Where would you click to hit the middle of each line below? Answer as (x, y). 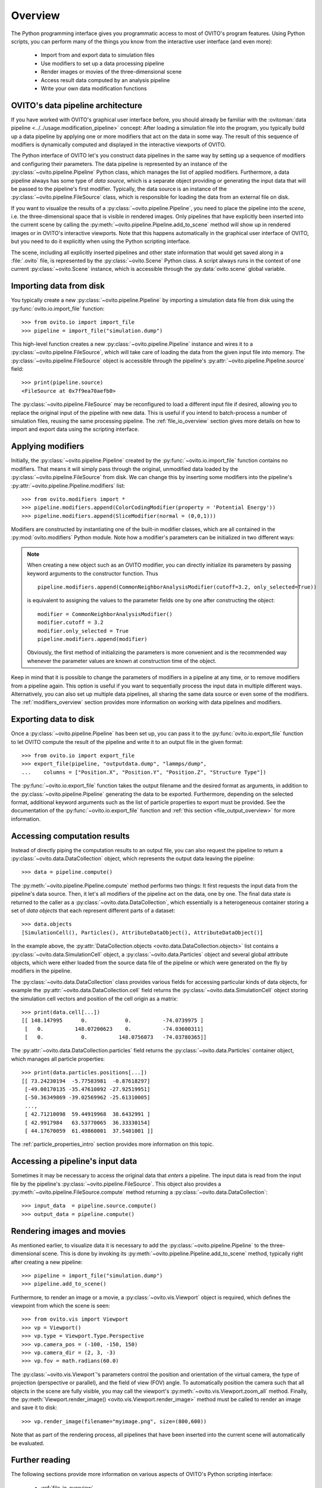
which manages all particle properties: (58, 1059)
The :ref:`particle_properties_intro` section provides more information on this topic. (112, 1144)
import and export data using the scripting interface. (75, 429)
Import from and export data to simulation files (98, 55)
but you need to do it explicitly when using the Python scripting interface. (101, 242)
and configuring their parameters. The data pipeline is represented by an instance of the (119, 164)
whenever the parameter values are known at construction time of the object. (122, 661)
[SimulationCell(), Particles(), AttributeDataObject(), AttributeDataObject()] (143, 932)
